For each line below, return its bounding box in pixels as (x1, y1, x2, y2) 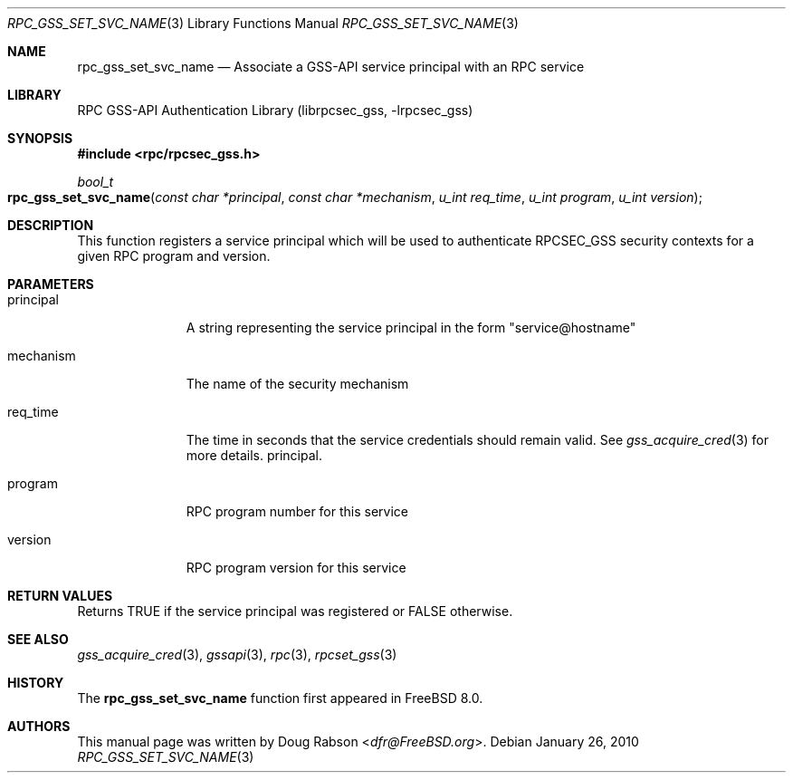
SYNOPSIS (7, 130, 73, 146)
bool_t (77, 174, 114, 189)
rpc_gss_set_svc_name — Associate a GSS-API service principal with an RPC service (77, 59, 585, 74)
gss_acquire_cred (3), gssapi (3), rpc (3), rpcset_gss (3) (77, 647, 397, 662)
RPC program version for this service (186, 560, 406, 575)
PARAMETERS (7, 276, 94, 292)
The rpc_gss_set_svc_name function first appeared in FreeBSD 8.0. (77, 690, 483, 706)
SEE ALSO (7, 631, 69, 647)
